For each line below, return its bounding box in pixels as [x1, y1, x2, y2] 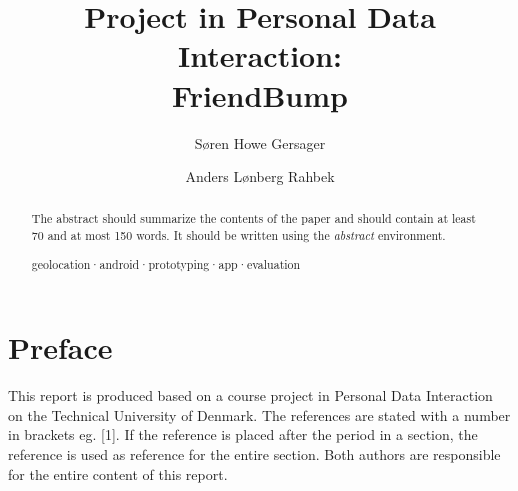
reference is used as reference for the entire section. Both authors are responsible [8, 444, 501, 465]
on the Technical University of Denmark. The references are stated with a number [8, 404, 511, 425]
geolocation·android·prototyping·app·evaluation [31, 255, 301, 272]
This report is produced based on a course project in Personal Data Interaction [8, 385, 493, 406]
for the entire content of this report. [8, 463, 228, 484]
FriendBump [172, 74, 348, 115]
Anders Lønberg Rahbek [185, 166, 335, 187]
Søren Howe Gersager [194, 132, 326, 153]
